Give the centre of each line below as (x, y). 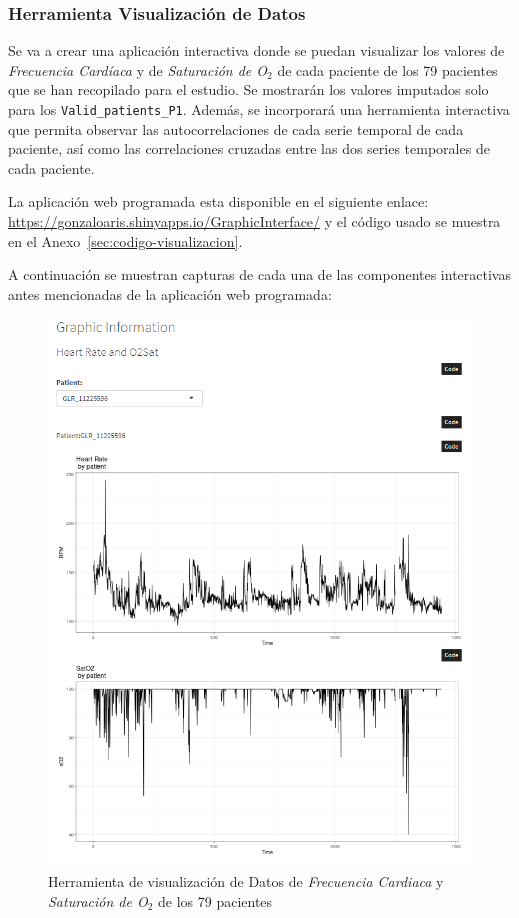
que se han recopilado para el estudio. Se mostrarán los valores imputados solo (248, 89)
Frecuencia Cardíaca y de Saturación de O (138, 69)
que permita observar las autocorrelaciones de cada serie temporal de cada (236, 128)
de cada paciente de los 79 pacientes (387, 69)
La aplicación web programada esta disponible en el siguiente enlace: (218, 201)
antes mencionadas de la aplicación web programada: (170, 293)
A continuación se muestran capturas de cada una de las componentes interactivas (259, 274)
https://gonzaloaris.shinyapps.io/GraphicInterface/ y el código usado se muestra (254, 221)
